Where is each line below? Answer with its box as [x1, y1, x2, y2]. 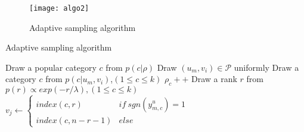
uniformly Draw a [234, 61, 299, 73]
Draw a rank [191, 73, 237, 85]
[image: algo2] [29, 4, 89, 12]
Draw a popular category [5, 61, 97, 73]
